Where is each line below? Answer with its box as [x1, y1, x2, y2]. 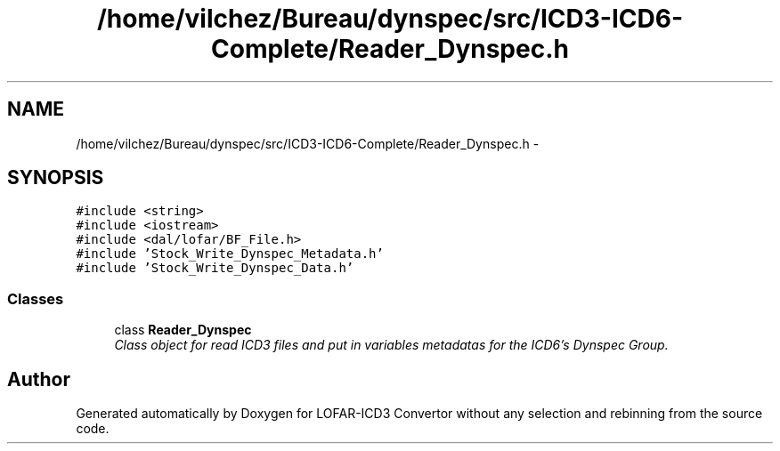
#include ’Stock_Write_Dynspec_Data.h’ [76, 261, 354, 276]
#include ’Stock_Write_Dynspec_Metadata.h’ [76, 246, 384, 262]
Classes [7, 289, 64, 308]
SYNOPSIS [7, 166, 104, 189]
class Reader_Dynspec [114, 322, 252, 338]
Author [7, 367, 70, 391]
